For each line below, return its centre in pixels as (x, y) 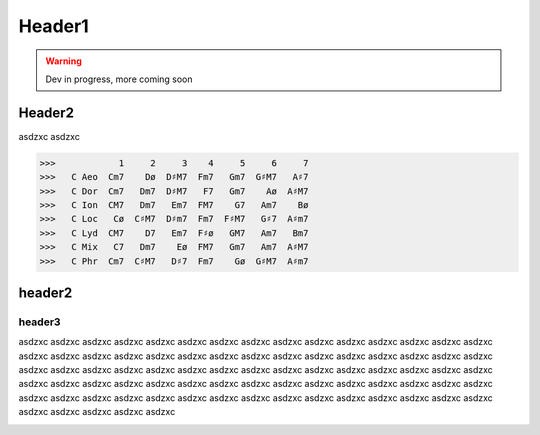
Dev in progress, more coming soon (119, 79)
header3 (39, 322)
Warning (63, 61)
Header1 (53, 26)
